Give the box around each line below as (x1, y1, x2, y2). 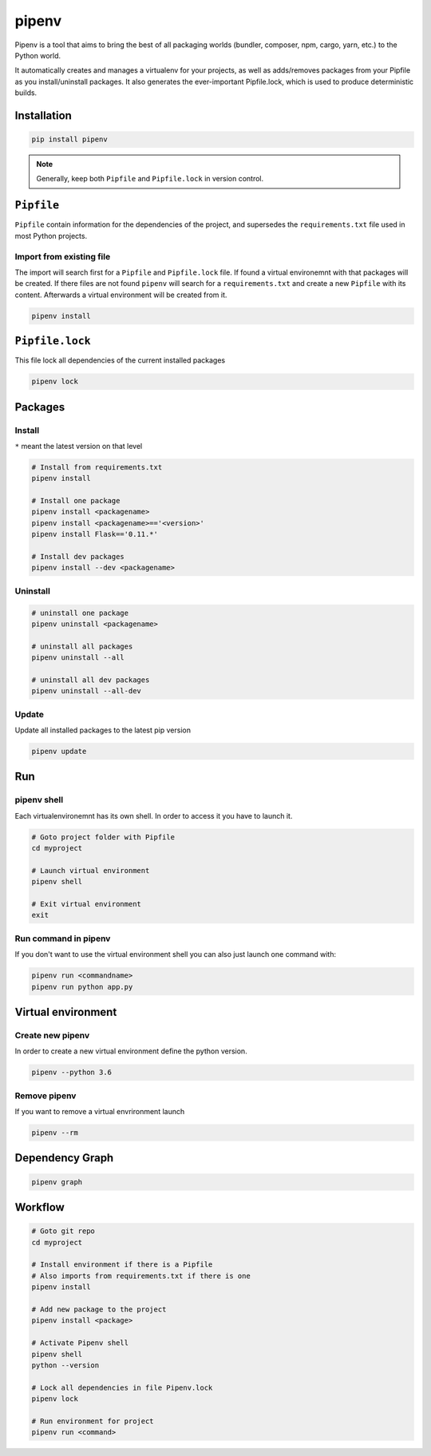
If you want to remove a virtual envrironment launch (14, 1107, 185, 1117)
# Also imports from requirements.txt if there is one (31, 1271, 251, 1280)
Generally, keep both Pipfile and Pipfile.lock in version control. (36, 174, 264, 184)
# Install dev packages (31, 552, 125, 561)
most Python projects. (14, 231, 88, 240)
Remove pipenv (14, 1090, 77, 1101)
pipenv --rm (31, 1129, 79, 1137)
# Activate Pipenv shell (31, 1339, 129, 1347)
